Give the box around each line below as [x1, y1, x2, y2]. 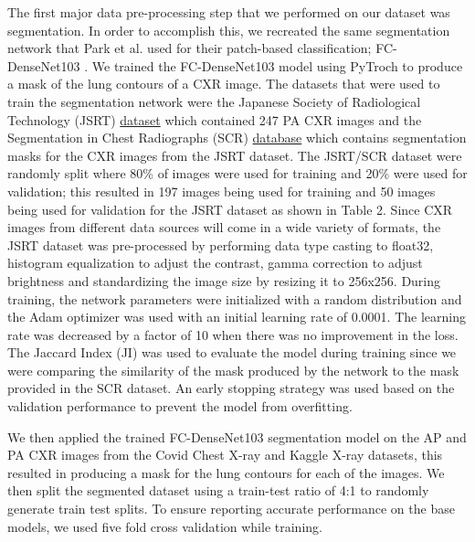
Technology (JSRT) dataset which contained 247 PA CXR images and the [7, 110, 422, 129]
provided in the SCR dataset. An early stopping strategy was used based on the [7, 378, 455, 398]
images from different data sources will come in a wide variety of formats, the [7, 218, 441, 237]
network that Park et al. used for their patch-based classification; [7, 38, 372, 58]
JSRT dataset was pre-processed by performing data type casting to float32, [7, 235, 434, 254]
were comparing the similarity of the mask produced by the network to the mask [7, 360, 459, 379]
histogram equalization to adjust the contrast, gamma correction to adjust [7, 253, 423, 272]
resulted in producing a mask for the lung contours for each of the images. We [7, 462, 445, 482]
